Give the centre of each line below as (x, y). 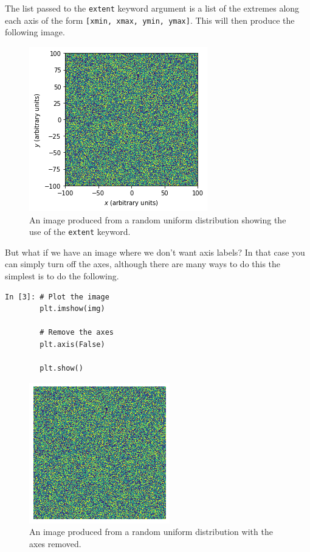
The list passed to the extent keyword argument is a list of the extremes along (152, 8)
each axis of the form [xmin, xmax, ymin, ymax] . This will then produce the (150, 20)
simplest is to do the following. (62, 275)
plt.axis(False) (72, 344)
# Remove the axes (77, 333)
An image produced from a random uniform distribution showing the (158, 219)
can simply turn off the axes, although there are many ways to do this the (143, 264)
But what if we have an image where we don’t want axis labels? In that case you (155, 252)
